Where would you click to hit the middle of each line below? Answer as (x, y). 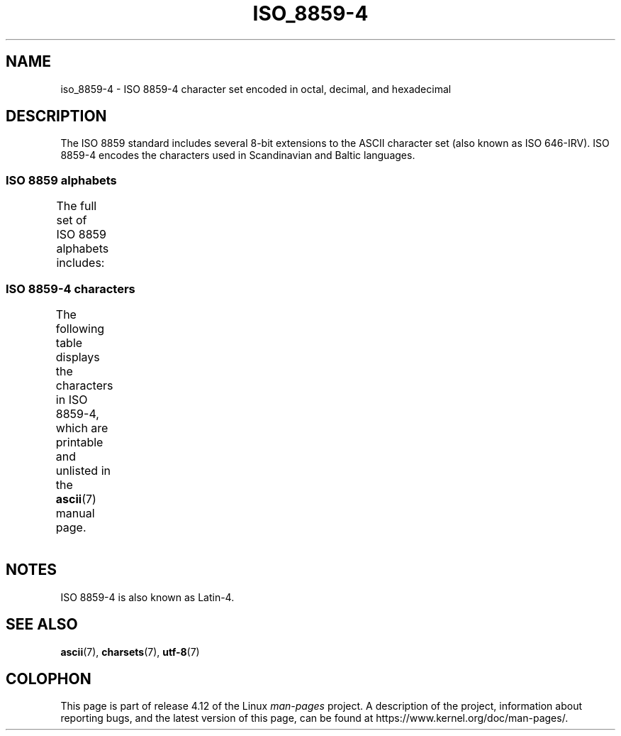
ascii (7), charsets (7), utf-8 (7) (130, 652)
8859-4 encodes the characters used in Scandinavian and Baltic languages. (238, 155)
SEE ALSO (42, 625)
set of (72, 220)
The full (77, 206)
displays (78, 357)
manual (75, 513)
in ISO (72, 399)
